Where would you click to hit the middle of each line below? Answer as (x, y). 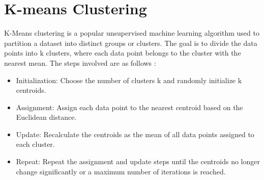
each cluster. (35, 144)
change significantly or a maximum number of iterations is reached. (121, 171)
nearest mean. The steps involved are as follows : (80, 62)
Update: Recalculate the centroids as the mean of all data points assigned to (135, 134)
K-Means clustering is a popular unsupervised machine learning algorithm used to (132, 33)
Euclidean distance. (46, 117)
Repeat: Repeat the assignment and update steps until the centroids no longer (138, 161)
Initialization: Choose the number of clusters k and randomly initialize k (129, 80)
